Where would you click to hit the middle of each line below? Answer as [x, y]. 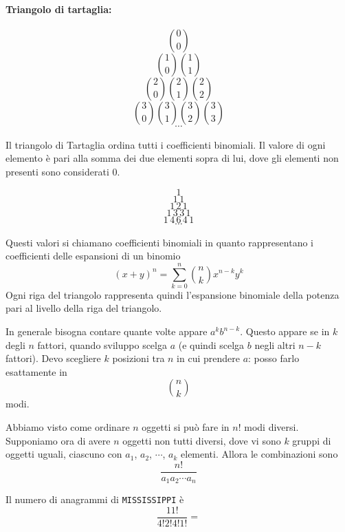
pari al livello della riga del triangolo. [84, 308]
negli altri [275, 344]
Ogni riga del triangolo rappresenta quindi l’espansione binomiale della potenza [172, 294]
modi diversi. [271, 427]
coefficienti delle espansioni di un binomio [93, 256]
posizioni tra [138, 358]
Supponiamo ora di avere [58, 440]
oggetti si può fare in [186, 427]
